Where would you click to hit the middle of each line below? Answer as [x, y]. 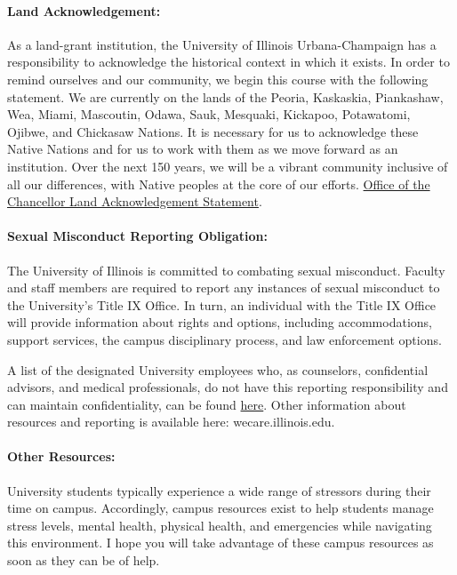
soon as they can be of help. [84, 560]
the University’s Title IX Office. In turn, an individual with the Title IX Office [222, 304]
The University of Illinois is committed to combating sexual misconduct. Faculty [226, 270]
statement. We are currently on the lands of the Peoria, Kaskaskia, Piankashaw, [225, 96]
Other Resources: [61, 456]
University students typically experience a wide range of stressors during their [219, 490]
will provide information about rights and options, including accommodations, [220, 322]
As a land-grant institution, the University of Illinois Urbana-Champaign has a [222, 44]
